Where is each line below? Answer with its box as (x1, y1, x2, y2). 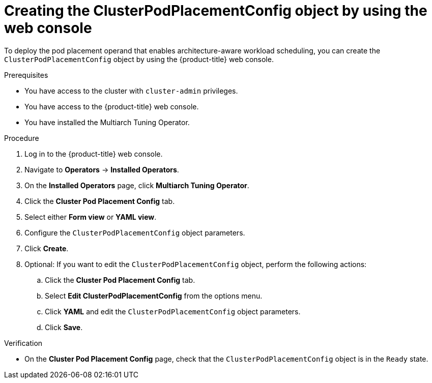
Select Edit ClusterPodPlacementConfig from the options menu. (45, 291, 263, 300)
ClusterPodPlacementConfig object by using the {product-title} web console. (4, 54, 274, 64)
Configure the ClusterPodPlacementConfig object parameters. (24, 228, 245, 237)
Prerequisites (4, 70, 48, 79)
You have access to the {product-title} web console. (24, 102, 199, 111)
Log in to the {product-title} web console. (24, 149, 163, 158)
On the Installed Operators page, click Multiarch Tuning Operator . (24, 181, 249, 190)
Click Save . (45, 322, 83, 332)
